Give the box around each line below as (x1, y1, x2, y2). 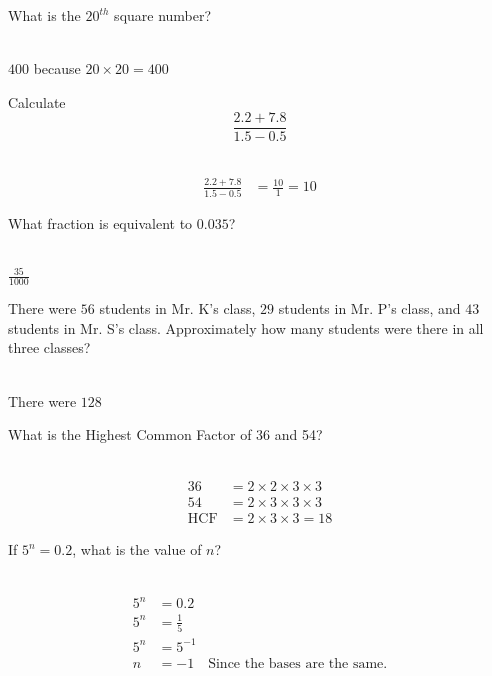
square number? (114, 5, 212, 25)
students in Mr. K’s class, (99, 298, 256, 319)
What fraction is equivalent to (8, 212, 193, 233)
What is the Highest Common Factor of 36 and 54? (8, 424, 323, 445)
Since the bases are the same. (208, 656, 388, 671)
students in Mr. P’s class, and (278, 298, 461, 319)
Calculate (8, 91, 66, 112)
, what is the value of (72, 539, 202, 560)
